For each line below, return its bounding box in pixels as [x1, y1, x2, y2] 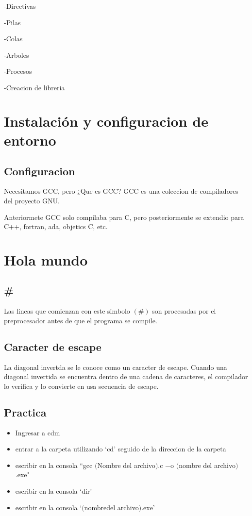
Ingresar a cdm [15, 427, 60, 437]
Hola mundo [4, 250, 88, 269]
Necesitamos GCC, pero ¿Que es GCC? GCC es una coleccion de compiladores [4, 186, 238, 196]
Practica [4, 404, 47, 419]
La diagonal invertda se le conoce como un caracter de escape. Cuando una [4, 362, 227, 372]
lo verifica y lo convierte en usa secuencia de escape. [4, 381, 159, 391]
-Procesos [4, 66, 32, 76]
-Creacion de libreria [4, 82, 65, 92]
